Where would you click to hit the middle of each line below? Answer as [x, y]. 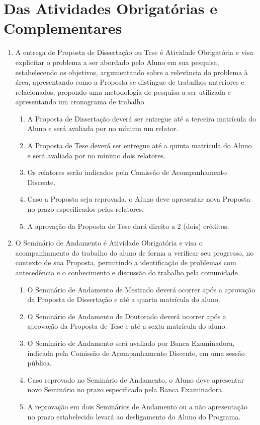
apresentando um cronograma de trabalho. [81, 102]
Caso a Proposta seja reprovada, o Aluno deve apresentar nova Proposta [139, 199]
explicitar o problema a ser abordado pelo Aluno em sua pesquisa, [117, 62]
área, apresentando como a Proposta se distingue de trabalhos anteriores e [130, 82]
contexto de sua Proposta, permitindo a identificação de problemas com [126, 262]
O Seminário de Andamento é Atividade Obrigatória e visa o [109, 243]
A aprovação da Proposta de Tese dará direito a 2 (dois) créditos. [128, 226]
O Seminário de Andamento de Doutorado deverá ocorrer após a [127, 316]
